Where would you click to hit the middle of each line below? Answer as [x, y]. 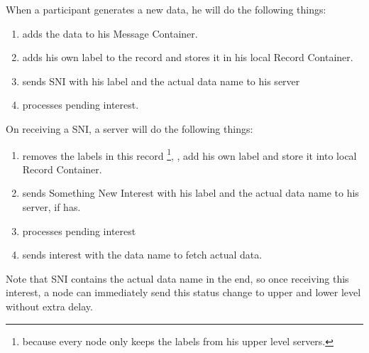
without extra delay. [49, 306]
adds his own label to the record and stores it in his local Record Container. [188, 57]
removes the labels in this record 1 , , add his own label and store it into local [189, 154]
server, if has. [51, 207]
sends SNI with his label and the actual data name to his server [161, 81]
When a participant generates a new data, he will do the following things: [166, 9]
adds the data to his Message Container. [110, 33]
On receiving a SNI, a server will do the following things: [130, 128]
